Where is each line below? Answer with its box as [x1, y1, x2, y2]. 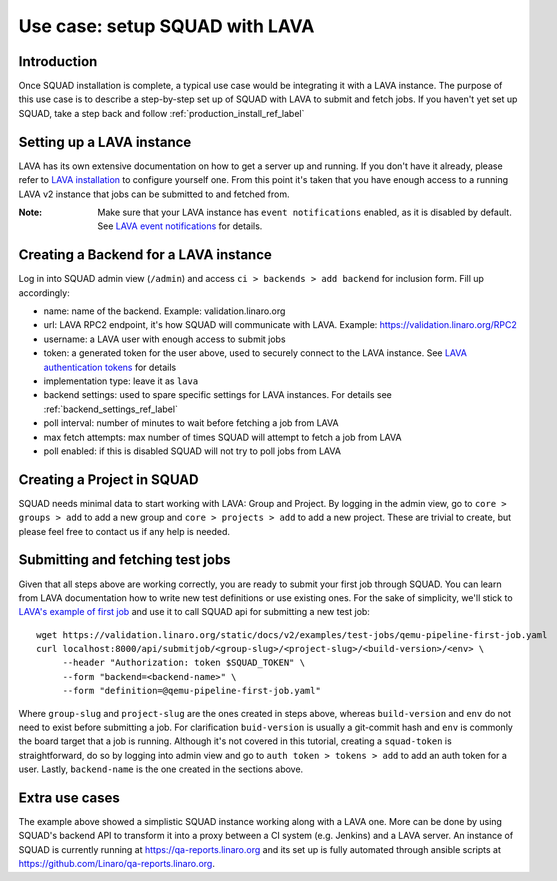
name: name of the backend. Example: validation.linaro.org [43, 305, 286, 317]
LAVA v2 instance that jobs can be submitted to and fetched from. [18, 188, 290, 200]
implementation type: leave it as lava [43, 375, 199, 387]
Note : [18, 206, 43, 218]
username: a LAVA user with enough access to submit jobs [43, 333, 286, 345]
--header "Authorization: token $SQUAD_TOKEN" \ [62, 657, 305, 669]
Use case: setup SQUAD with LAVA [18, 15, 315, 37]
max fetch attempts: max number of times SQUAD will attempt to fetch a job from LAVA [43, 431, 402, 443]
